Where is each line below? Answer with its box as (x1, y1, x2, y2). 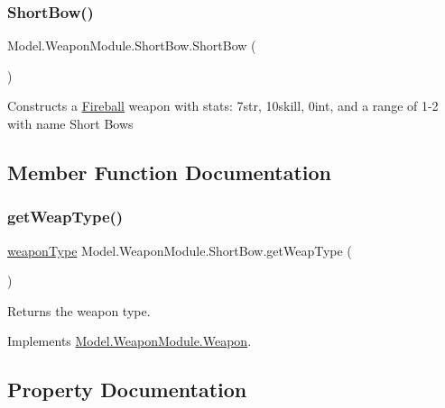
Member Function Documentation (7, 158, 332, 186)
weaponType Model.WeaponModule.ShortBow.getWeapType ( (7, 240, 352, 259)
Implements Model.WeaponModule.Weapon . (7, 331, 252, 350)
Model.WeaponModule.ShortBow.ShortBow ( (7, 36, 256, 55)
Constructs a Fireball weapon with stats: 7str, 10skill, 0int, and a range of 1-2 (7, 96, 439, 115)
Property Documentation (7, 376, 247, 403)
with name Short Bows (7, 114, 134, 132)
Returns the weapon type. (7, 301, 151, 320)
